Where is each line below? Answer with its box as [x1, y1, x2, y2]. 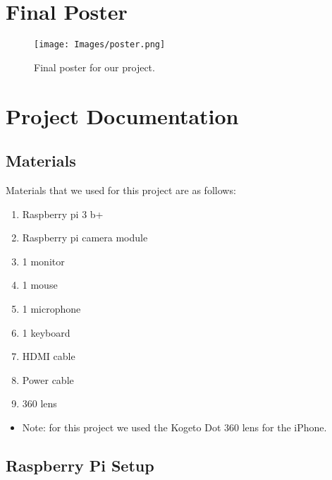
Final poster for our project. [34, 59, 155, 74]
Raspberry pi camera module [22, 230, 148, 245]
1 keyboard [22, 325, 70, 340]
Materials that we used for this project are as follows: [6, 182, 236, 197]
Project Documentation [6, 101, 239, 130]
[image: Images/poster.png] [34, 40, 166, 50]
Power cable [22, 372, 74, 387]
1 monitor [22, 253, 65, 268]
